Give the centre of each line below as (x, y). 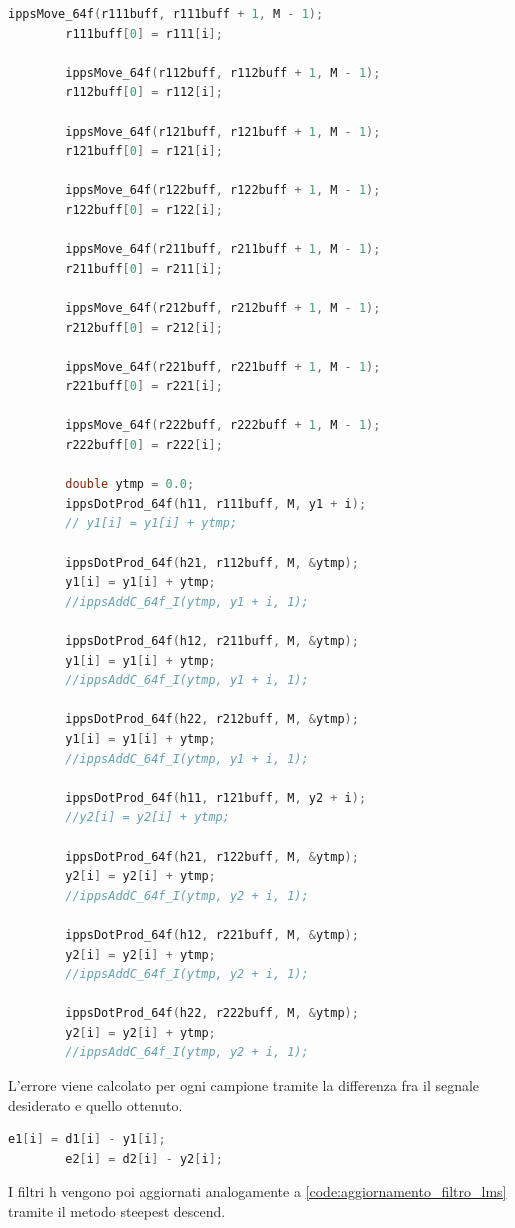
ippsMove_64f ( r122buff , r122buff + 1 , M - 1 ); (223, 190)
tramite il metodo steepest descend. (117, 1211)
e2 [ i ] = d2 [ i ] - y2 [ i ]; (144, 1158)
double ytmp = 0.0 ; (130, 484)
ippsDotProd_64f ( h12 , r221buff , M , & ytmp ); (212, 934)
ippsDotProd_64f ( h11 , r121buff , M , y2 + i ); (216, 797)
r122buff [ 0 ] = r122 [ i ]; (144, 209)
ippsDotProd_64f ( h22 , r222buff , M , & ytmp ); (212, 1013)
